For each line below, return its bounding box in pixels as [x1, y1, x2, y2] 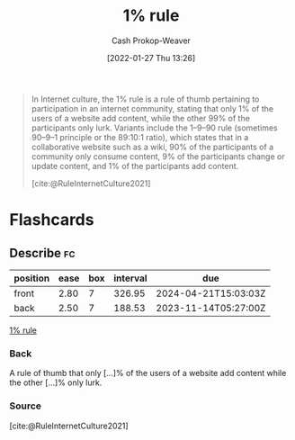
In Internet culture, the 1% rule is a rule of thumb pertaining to [31, 94, 260, 104]
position [13, 272, 50, 284]
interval [113, 272, 147, 284]
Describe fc [9, 245, 76, 261]
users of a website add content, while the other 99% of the [31, 112, 250, 123]
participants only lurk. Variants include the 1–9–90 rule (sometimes [31, 122, 279, 133]
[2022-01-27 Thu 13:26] [106, 52, 196, 63]
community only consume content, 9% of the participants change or [31, 150, 285, 162]
